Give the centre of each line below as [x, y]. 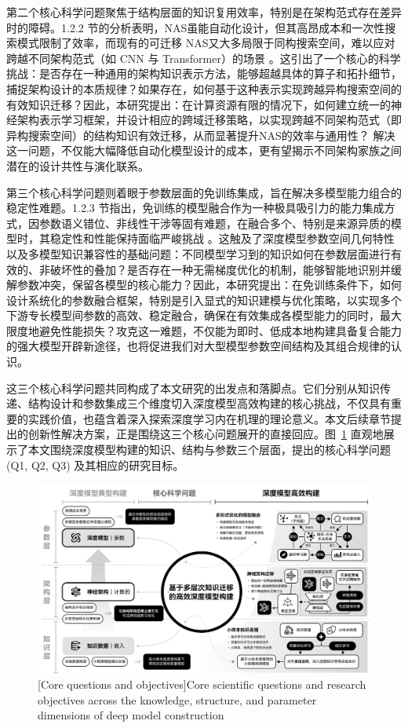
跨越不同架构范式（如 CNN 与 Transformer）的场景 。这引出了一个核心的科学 [204, 58]
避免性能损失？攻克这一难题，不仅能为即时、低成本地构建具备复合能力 [220, 330]
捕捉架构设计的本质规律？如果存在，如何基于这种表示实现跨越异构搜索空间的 [204, 88]
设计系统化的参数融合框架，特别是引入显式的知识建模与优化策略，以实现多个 [204, 300]
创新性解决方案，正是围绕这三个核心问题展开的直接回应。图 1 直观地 [206, 434]
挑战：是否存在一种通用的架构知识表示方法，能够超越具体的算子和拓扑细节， [204, 73]
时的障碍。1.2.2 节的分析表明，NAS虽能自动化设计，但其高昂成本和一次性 [196, 27]
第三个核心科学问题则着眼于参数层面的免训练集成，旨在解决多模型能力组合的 [204, 192]
